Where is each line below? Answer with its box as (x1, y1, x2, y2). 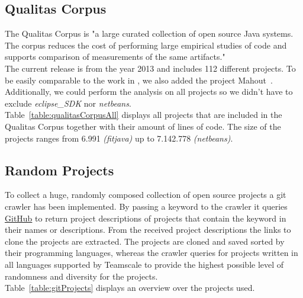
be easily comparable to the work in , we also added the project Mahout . (5, 73, 273, 86)
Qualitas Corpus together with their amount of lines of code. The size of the (5, 120, 281, 132)
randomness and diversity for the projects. (5, 270, 158, 282)
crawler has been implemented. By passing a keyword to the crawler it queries (5, 200, 288, 212)
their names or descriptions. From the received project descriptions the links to (5, 223, 291, 236)
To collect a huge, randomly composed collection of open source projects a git (5, 188, 286, 201)
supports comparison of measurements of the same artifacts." (5, 50, 225, 63)
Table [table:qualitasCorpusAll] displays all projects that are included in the (5, 108, 282, 121)
